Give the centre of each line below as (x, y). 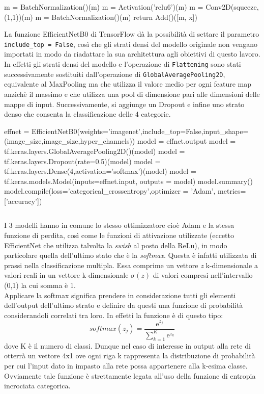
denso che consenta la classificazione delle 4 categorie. (87, 114)
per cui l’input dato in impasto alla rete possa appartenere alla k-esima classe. (126, 365)
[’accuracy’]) (23, 201)
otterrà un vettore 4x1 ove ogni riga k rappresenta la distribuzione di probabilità (130, 356)
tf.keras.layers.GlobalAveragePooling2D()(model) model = (95, 151)
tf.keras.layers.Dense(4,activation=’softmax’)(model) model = (100, 171)
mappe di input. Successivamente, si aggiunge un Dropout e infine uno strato (124, 104)
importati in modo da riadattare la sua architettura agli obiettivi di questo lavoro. (132, 54)
